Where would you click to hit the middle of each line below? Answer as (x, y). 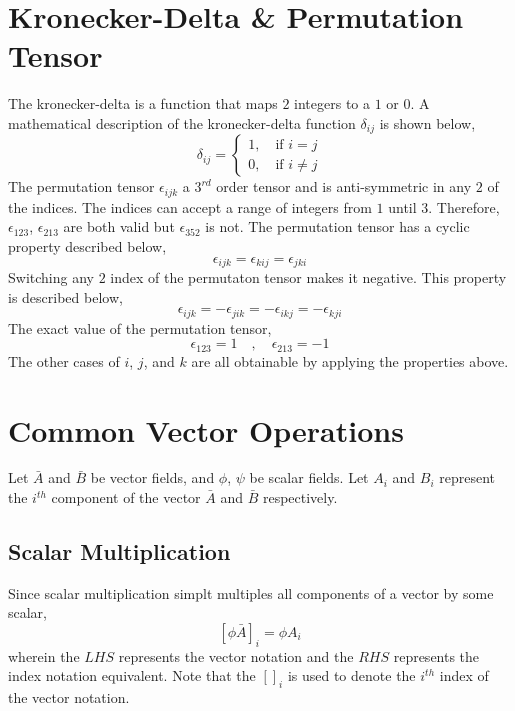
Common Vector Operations (206, 429)
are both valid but (119, 226)
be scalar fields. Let (309, 477)
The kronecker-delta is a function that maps (143, 103)
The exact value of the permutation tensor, (140, 327)
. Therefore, (464, 206)
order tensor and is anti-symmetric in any (344, 186)
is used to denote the (351, 675)
